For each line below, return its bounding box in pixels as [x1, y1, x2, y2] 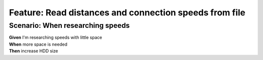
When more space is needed [9, 41, 68, 47]
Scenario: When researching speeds [9, 21, 130, 30]
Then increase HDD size [9, 48, 58, 54]
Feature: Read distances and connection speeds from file [9, 7, 245, 18]
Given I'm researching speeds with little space [9, 35, 102, 40]
